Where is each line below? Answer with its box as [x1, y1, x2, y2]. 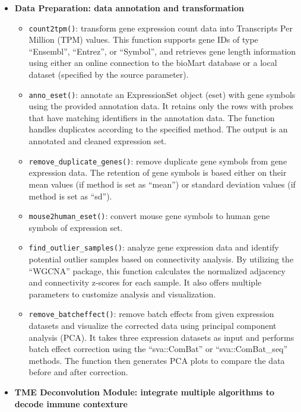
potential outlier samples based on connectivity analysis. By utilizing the [28, 253, 294, 265]
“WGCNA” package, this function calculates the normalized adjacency [28, 264, 286, 277]
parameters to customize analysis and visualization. [28, 287, 216, 300]
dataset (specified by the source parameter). [28, 68, 189, 81]
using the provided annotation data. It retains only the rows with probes [28, 100, 293, 112]
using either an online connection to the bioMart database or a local [28, 56, 277, 69]
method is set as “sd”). [28, 189, 112, 202]
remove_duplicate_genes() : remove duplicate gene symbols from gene [28, 154, 287, 167]
